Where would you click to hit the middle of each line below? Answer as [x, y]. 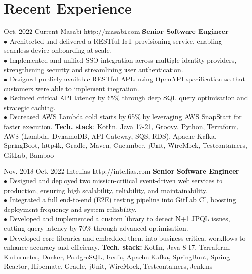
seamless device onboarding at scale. [58, 50]
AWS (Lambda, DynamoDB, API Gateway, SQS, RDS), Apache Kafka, [110, 136]
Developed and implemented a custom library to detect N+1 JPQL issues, [120, 218]
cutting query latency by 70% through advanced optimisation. [96, 228]
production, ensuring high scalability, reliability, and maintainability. [106, 190]
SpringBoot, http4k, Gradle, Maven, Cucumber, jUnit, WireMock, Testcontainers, [126, 145]
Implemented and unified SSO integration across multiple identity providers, [123, 59]
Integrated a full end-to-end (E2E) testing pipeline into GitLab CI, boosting [123, 200]
